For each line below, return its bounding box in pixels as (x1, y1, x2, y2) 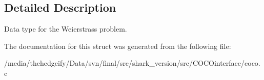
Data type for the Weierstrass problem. (4, 23, 127, 34)
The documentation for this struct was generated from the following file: (4, 40, 231, 51)
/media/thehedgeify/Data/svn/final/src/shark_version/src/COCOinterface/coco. (4, 58, 260, 68)
